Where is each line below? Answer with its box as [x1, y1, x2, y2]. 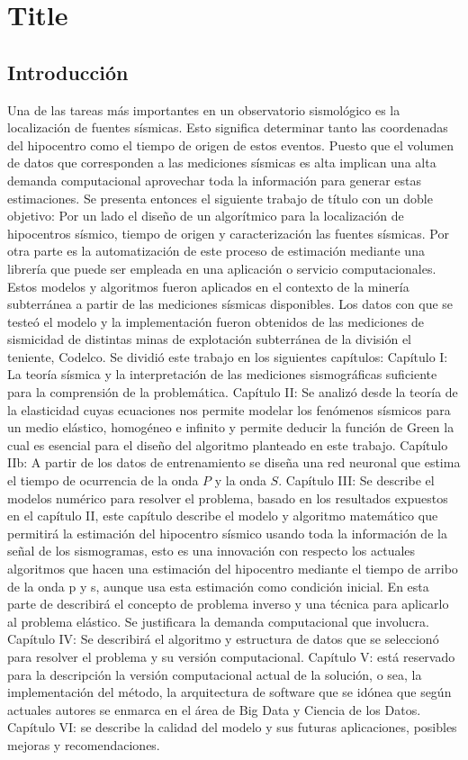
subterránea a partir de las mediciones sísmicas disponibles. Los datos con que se [7, 294, 454, 313]
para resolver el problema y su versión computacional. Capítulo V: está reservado [7, 647, 455, 665]
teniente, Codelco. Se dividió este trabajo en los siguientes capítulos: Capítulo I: [7, 347, 448, 366]
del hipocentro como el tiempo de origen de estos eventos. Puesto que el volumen [7, 135, 454, 154]
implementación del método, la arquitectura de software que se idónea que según [7, 683, 452, 701]
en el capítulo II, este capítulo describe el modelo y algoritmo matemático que [7, 506, 438, 525]
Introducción [7, 58, 129, 86]
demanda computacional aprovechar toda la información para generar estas [7, 170, 422, 189]
